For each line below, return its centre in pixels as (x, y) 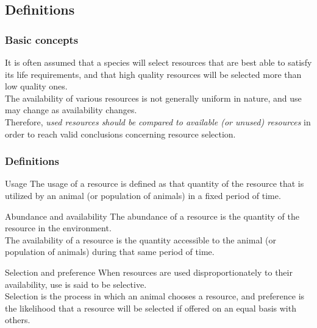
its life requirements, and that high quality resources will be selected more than (153, 74)
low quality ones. (36, 86)
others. (18, 320)
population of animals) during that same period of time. (110, 252)
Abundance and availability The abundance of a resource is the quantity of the (152, 216)
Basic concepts (42, 39)
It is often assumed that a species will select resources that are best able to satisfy (158, 62)
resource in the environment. (58, 228)
